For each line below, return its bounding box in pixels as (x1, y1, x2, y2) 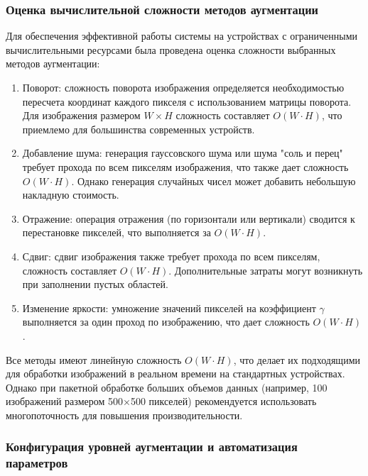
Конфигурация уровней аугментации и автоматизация (6, 438, 298, 455)
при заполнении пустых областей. (22, 277, 168, 292)
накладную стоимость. (22, 187, 119, 202)
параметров (6, 454, 68, 472)
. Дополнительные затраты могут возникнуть (168, 262, 363, 277)
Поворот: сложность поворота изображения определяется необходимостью (22, 80, 345, 94)
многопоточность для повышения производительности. (6, 407, 243, 422)
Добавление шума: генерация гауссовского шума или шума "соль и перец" (22, 145, 343, 160)
